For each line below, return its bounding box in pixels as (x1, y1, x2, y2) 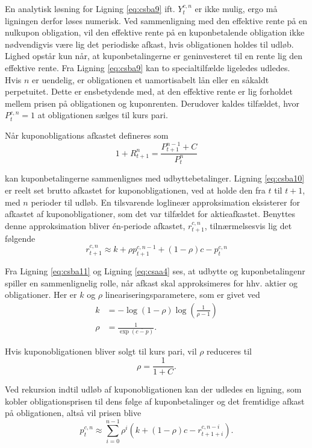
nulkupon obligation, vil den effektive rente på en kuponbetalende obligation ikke (5, 26, 305, 39)
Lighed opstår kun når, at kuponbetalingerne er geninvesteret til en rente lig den (5, 49, 303, 62)
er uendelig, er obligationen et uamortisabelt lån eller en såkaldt (32, 73, 269, 86)
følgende (5, 232, 36, 245)
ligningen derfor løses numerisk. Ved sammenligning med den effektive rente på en (5, 14, 308, 27)
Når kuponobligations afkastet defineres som (5, 128, 169, 141)
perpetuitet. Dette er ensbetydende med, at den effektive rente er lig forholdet (5, 85, 293, 98)
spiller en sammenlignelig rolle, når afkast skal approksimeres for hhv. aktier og (5, 276, 298, 289)
